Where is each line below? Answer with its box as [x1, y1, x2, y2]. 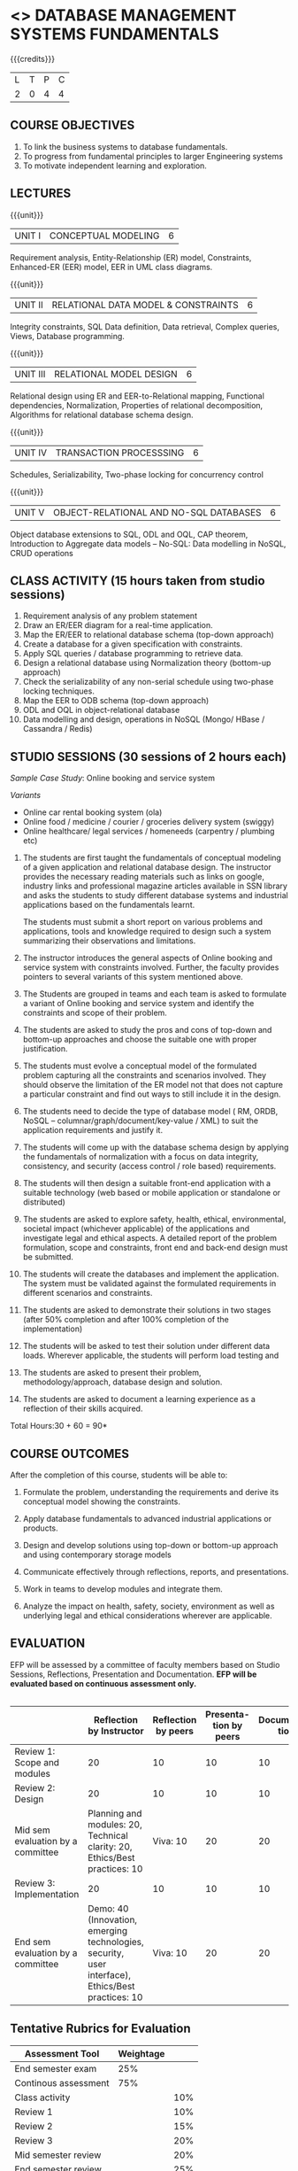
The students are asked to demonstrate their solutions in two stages [22, 1305, 271, 1315]
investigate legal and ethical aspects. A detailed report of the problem [22, 1233, 278, 1244]
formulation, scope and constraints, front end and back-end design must [22, 1242, 288, 1253]
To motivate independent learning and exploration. [22, 160, 207, 171]
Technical [88, 1829, 129, 1841]
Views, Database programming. [10, 330, 125, 341]
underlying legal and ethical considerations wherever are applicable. [22, 1610, 272, 1621]
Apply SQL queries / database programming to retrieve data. [22, 648, 244, 659]
